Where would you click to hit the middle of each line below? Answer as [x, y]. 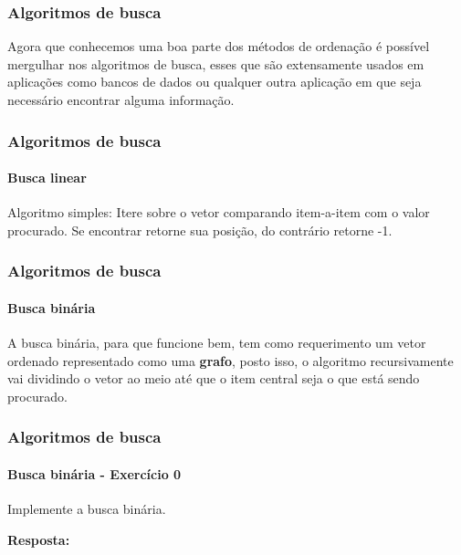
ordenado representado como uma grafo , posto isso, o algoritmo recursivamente [230, 360]
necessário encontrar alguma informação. [121, 99]
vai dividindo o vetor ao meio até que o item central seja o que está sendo [214, 378]
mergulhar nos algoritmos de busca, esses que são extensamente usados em [216, 63]
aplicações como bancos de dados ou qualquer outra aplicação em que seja [215, 82]
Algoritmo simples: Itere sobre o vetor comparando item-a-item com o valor [219, 212]
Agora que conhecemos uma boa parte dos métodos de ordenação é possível [219, 46]
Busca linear [47, 178]
